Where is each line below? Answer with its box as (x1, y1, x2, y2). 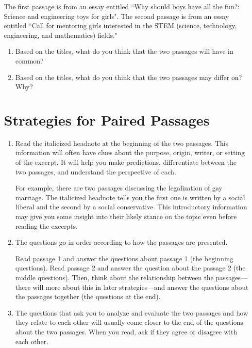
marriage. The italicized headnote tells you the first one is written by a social (15, 192, 245, 202)
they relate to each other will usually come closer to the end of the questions (15, 317, 243, 327)
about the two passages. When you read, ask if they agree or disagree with (15, 326, 237, 336)
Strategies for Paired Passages (4, 110, 210, 129)
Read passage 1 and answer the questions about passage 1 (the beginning (15, 253, 234, 263)
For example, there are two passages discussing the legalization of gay (15, 183, 222, 193)
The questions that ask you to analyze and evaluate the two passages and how (15, 307, 248, 317)
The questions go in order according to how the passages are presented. (15, 237, 228, 247)
